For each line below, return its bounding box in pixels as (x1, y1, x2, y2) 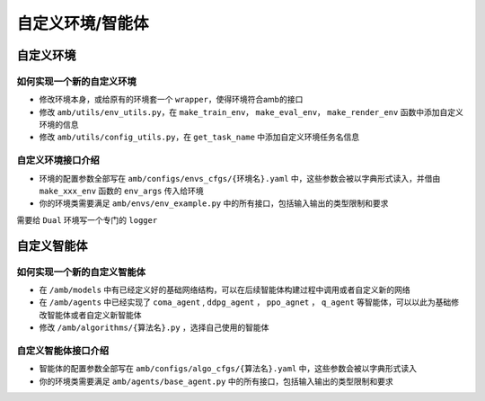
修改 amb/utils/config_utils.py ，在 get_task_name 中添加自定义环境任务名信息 (39, 131, 360, 143)
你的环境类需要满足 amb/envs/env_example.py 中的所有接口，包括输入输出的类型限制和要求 (39, 198, 389, 209)
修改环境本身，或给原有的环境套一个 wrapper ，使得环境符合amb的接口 (39, 94, 304, 105)
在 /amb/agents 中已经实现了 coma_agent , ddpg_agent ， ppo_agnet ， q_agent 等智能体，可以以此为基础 (39, 297, 452, 307)
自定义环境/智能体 (16, 13, 149, 33)
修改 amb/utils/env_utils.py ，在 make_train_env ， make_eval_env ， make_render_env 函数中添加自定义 (39, 106, 464, 117)
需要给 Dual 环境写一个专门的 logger (16, 214, 158, 225)
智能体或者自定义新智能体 (46, 309, 142, 320)
